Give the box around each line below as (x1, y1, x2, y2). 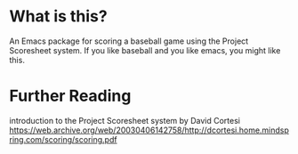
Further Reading (9, 86, 132, 106)
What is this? (9, 6, 109, 27)
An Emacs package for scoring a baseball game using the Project (9, 36, 249, 46)
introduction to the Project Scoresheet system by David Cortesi (9, 115, 240, 126)
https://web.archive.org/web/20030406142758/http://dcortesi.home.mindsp (9, 125, 289, 135)
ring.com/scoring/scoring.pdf (9, 134, 117, 144)
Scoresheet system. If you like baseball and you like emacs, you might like (9, 45, 281, 55)
